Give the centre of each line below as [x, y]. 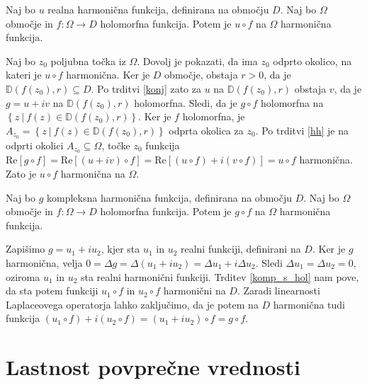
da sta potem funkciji [52, 291]
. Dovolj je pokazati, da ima [197, 61]
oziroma [23, 276]
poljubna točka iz [88, 61]
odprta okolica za [206, 130]
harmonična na [93, 174]
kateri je [24, 75]
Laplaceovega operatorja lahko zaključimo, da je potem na [132, 304]
